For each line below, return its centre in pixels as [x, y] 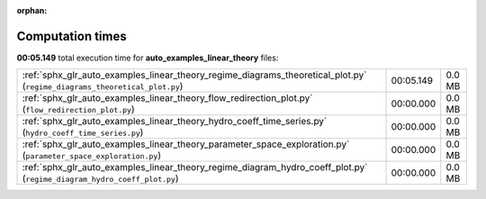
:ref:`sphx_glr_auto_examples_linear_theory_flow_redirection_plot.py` [167, 98]
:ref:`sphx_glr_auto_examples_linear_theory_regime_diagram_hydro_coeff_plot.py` [195, 167]
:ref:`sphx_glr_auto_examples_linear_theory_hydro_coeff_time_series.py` [175, 122]
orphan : [32, 10]
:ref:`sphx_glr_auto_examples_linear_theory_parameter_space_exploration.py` [186, 144]
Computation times [72, 36]
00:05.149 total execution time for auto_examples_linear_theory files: [148, 58]
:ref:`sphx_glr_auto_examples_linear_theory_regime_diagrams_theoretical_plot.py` [194, 75]
